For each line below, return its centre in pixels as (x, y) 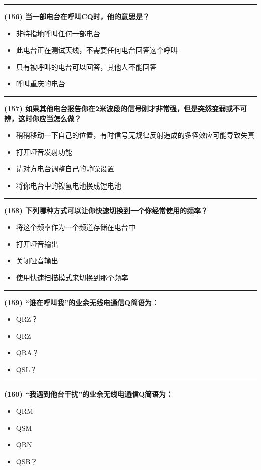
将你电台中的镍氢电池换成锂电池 (69, 185)
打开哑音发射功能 (44, 152)
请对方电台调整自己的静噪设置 (65, 169)
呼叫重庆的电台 (40, 84)
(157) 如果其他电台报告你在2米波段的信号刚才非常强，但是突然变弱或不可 (126, 108)
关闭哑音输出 (37, 261)
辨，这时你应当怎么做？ (43, 118)
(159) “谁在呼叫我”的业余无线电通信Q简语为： (82, 302)
